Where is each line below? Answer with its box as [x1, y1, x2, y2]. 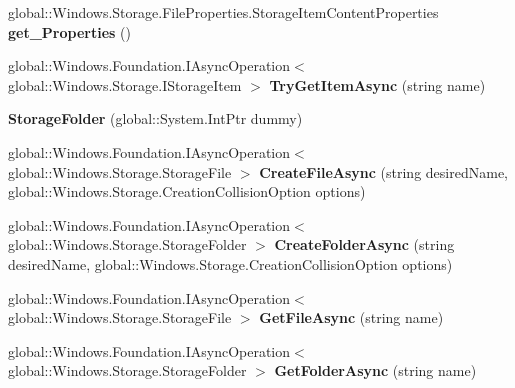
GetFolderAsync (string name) [274, 360, 477, 381]
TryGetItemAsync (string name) [269, 74, 486, 95]
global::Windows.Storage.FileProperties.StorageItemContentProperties [8, 2, 439, 22]
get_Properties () [8, 21, 131, 42]
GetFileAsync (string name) [259, 307, 444, 328]
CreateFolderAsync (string [274, 234, 455, 255]
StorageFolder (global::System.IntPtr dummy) [8, 108, 303, 129]
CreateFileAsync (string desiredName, [259, 161, 508, 182]
